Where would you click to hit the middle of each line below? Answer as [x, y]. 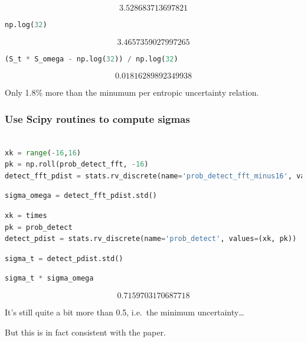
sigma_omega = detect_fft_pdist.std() [81, 196]
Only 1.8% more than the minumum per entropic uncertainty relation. [132, 92]
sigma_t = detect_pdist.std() [64, 258]
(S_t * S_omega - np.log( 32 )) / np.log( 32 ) [92, 59]
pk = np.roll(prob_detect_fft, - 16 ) [77, 165]
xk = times [26, 215]
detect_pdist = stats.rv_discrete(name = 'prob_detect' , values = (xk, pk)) [151, 239]
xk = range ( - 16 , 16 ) [43, 153]
